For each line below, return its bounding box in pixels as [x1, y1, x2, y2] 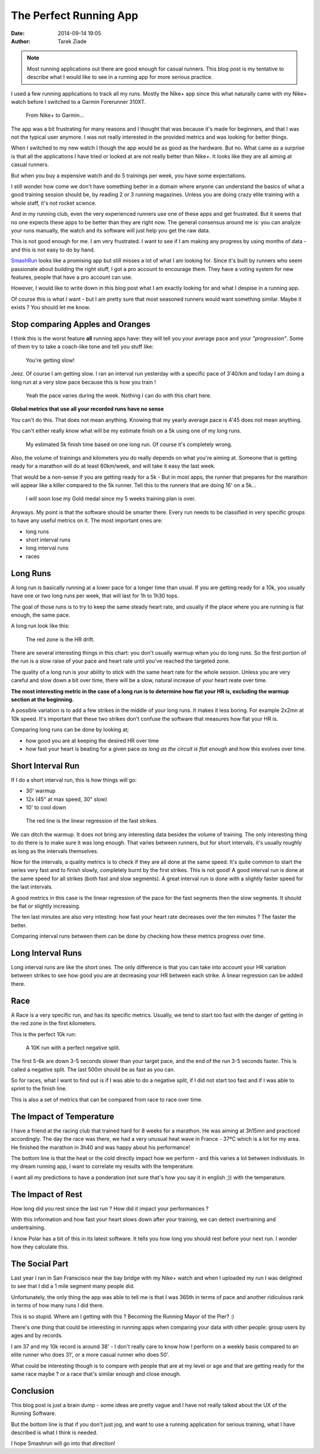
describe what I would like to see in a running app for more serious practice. [27, 74, 213, 81]
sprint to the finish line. [11, 1085, 68, 1092]
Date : [11, 30, 25, 37]
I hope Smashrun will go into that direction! [11, 1440, 116, 1447]
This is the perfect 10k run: [11, 1030, 76, 1038]
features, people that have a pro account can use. [11, 273, 133, 281]
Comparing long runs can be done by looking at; [11, 726, 129, 733]
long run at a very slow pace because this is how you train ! [11, 378, 156, 386]
